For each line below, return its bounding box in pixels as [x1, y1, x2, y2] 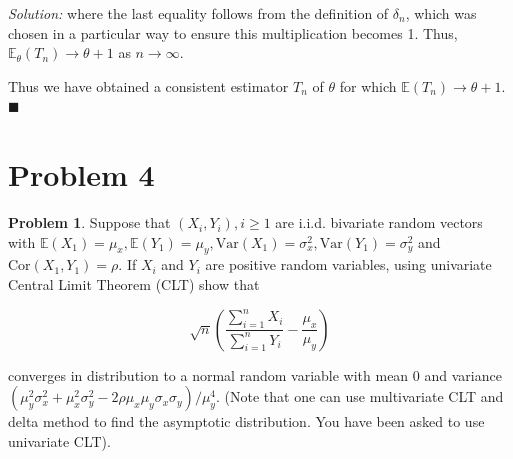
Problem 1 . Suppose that [8, 212, 171, 233]
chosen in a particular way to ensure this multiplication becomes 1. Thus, [8, 22, 458, 43]
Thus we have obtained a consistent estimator [8, 75, 289, 96]
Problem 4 [8, 154, 155, 195]
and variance [424, 364, 502, 385]
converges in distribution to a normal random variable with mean [8, 364, 409, 385]
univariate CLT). [8, 430, 111, 451]
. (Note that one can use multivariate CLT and [216, 386, 504, 407]
